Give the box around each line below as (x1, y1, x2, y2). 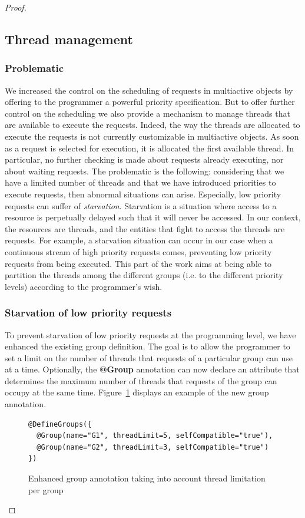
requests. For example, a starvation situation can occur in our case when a (5, 234, 273, 246)
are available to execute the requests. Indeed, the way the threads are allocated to (5, 118, 300, 131)
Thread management (5, 29, 133, 48)
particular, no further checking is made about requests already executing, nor (5, 153, 284, 166)
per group (28, 483, 64, 496)
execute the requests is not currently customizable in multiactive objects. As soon (5, 130, 299, 142)
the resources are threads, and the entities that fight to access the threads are (5, 222, 285, 235)
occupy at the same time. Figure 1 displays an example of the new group (5, 386, 269, 398)
